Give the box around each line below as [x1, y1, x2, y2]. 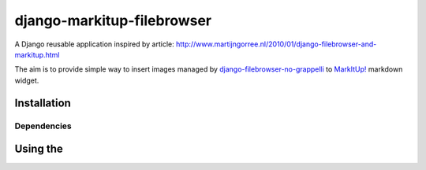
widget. [14, 76, 39, 85]
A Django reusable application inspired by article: [14, 39, 175, 49]
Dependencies [14, 120, 73, 131]
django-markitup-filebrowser [14, 12, 212, 29]
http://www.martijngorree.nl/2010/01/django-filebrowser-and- [175, 39, 377, 49]
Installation [14, 96, 71, 109]
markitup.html [14, 50, 60, 59]
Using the [14, 142, 63, 156]
